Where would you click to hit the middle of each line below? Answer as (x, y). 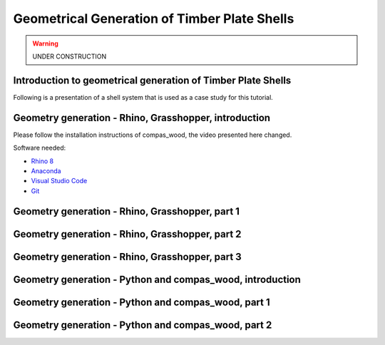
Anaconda (46, 170)
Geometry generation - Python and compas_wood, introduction (157, 279)
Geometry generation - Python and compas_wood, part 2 (143, 325)
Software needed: (40, 148)
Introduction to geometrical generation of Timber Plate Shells (152, 80)
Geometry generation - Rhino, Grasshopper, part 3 (127, 257)
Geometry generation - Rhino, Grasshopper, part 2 (127, 234)
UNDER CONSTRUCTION (70, 56)
